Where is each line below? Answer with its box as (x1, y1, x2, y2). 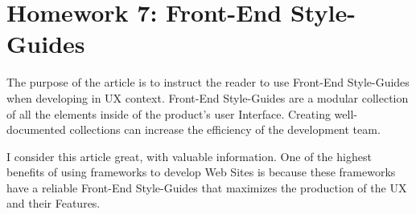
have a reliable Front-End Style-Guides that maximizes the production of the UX (6, 179, 407, 196)
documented (6, 121, 66, 138)
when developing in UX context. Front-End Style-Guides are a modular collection (6, 89, 409, 106)
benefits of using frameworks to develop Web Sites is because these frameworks (6, 164, 396, 180)
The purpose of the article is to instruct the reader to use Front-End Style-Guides (6, 74, 410, 91)
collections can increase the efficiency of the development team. (69, 121, 381, 138)
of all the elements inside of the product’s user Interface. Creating (6, 105, 331, 122)
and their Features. (6, 195, 101, 212)
